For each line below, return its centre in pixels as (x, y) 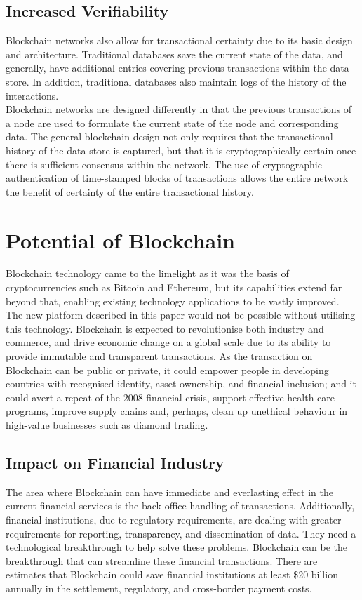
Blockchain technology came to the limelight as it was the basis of (147, 273)
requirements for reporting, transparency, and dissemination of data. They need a (181, 533)
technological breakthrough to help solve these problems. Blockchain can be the (177, 547)
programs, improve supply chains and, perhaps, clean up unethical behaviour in (177, 411)
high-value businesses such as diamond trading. (107, 424)
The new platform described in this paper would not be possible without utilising (181, 315)
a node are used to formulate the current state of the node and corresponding (172, 122)
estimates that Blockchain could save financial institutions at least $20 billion (172, 574)
